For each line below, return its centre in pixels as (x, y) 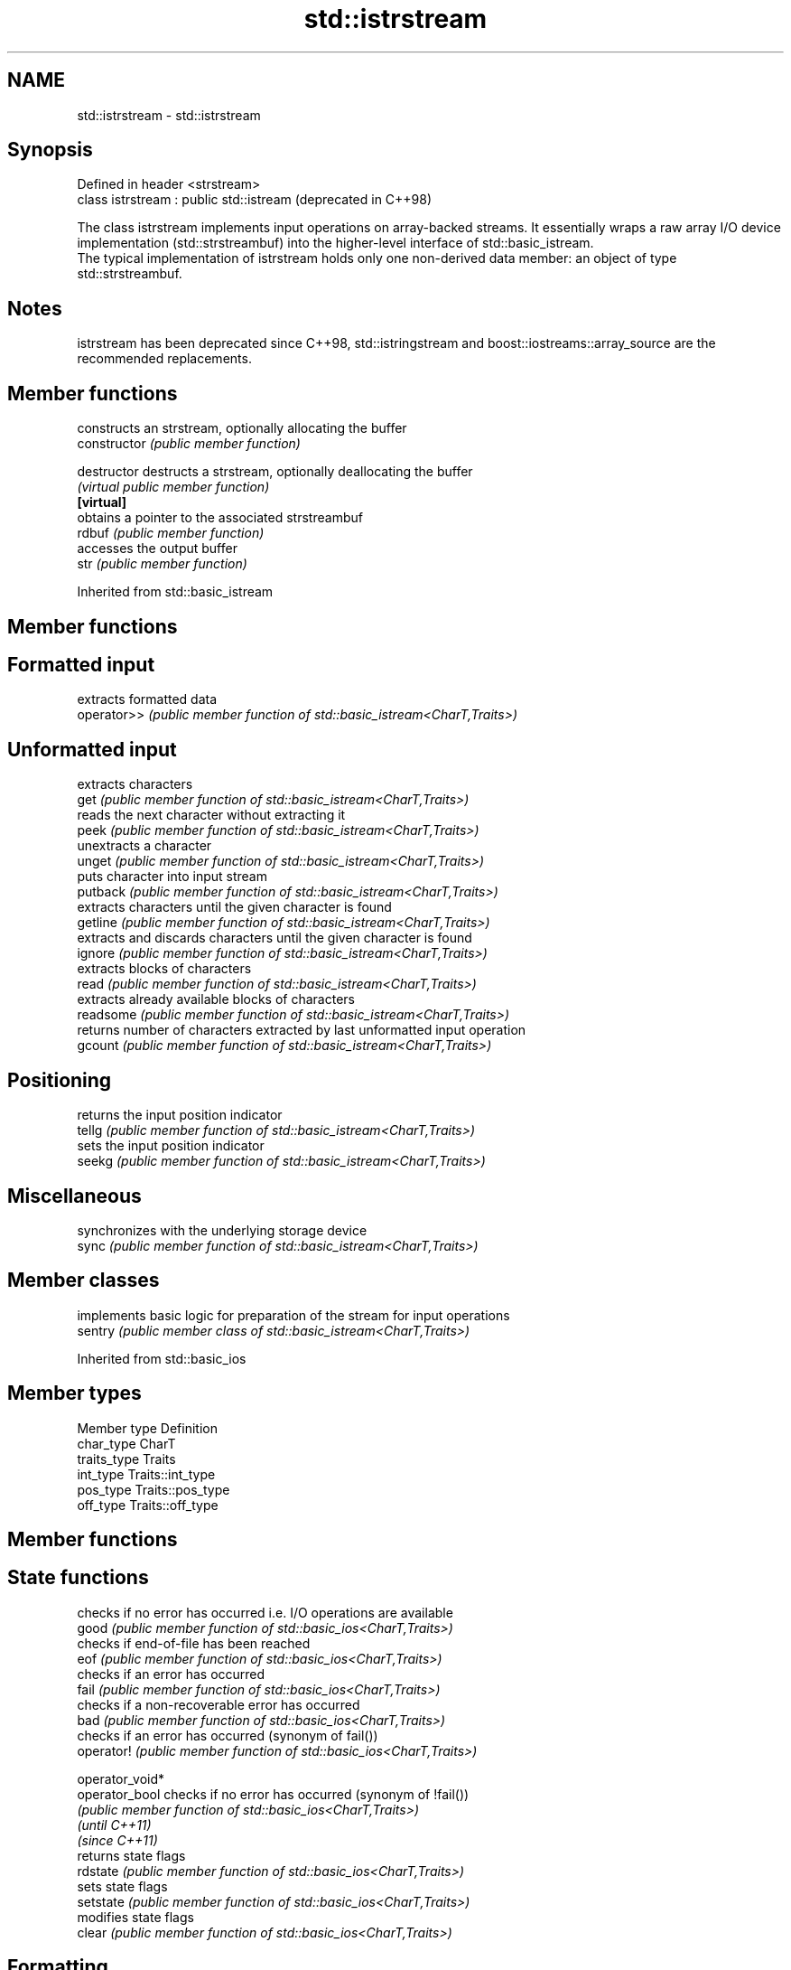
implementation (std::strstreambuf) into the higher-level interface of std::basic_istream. (335, 243)
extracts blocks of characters (164, 969)
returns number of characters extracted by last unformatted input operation (302, 1030)
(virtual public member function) (173, 487)
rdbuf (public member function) (171, 533)
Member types (74, 1393)
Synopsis (50, 150)
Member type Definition (147, 1428)
